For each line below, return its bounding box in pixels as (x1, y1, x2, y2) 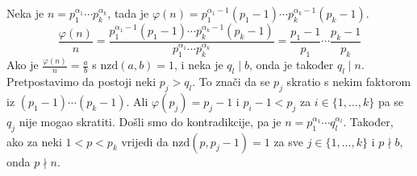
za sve (273, 133, 303, 149)
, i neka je (174, 56, 223, 73)
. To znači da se (192, 72, 270, 89)
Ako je (6, 56, 39, 73)
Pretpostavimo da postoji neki (6, 72, 156, 89)
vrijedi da (121, 133, 169, 149)
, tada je (107, 5, 149, 21)
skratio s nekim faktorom (286, 72, 411, 89)
